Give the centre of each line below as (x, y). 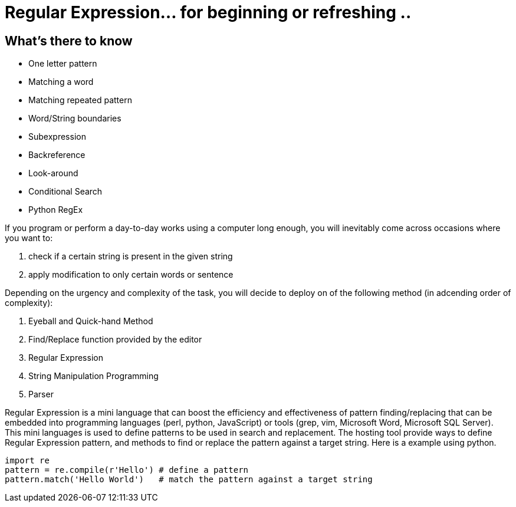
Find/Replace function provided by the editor (115, 340)
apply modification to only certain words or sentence (131, 275)
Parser (41, 394)
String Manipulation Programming (93, 376)
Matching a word (61, 82)
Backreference (57, 155)
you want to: (29, 238)
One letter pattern (63, 64)
